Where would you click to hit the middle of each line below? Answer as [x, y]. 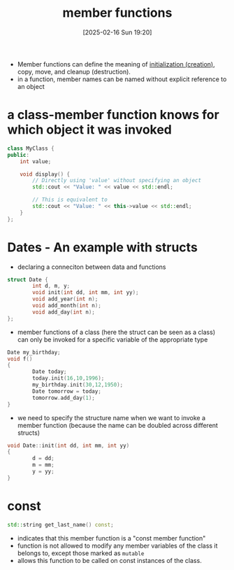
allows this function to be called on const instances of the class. [110, 560]
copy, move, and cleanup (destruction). [74, 71]
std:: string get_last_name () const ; [60, 524]
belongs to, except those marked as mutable [81, 553]
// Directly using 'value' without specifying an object [117, 181]
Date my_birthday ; [34, 352]
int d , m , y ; [51, 286]
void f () [20, 359]
